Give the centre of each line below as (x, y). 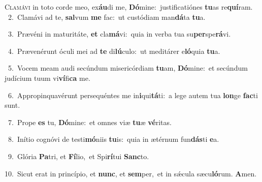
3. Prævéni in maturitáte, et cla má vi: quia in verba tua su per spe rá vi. (119, 34)
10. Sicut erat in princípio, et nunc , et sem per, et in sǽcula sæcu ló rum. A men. (131, 173)
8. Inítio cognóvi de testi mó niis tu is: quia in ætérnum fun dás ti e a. (113, 139)
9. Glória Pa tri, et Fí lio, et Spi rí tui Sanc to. (78, 156)
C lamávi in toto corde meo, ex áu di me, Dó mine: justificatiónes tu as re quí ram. (129, 7)
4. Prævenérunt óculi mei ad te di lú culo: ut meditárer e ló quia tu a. (114, 51)
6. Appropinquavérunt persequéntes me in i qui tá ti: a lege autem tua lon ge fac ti (133, 95)
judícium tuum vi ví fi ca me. (47, 78)
